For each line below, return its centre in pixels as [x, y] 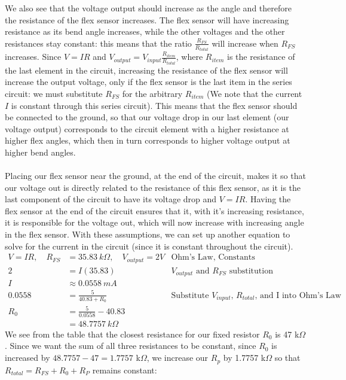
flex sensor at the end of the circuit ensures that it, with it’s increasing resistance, [154, 210]
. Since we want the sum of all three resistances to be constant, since [131, 346]
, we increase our [177, 358]
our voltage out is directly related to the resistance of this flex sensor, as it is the [153, 187]
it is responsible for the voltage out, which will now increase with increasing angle [154, 222]
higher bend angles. [40, 152]
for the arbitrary [152, 93]
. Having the [268, 199]
